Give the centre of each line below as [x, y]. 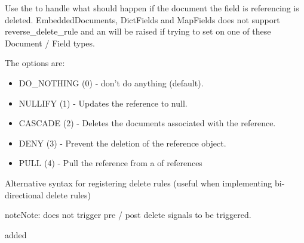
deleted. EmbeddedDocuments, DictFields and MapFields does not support [142, 19]
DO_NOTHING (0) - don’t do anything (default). [111, 82]
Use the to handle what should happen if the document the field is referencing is [152, 8]
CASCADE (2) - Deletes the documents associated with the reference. [147, 123]
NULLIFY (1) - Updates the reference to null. [103, 103]
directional [24, 194]
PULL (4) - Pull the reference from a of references [110, 163]
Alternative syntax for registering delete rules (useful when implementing [139, 183]
